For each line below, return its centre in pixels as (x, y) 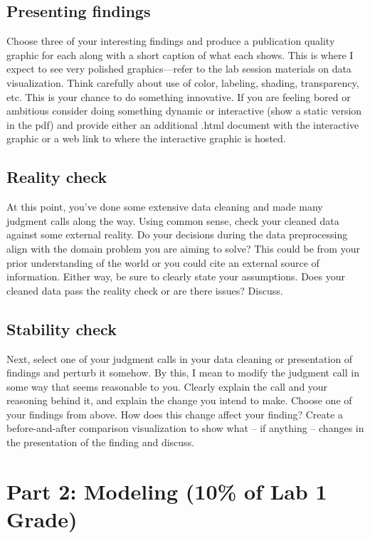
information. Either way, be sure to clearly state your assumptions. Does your (176, 276)
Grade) (42, 519)
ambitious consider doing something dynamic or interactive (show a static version (184, 111)
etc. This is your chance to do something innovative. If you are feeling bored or (179, 96)
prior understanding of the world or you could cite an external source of (163, 262)
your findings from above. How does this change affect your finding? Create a (175, 414)
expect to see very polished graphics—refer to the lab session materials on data (179, 69)
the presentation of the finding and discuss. (101, 442)
